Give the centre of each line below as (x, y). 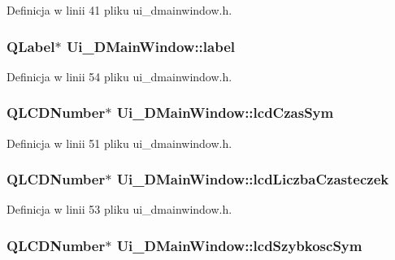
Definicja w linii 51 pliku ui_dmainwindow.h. (119, 143)
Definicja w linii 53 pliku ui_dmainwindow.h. (119, 209)
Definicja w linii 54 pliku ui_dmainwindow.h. (119, 76)
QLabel (31, 46)
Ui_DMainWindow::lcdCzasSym (225, 113)
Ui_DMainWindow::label (150, 46)
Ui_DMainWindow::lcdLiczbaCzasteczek (253, 179)
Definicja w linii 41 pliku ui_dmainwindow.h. (119, 10)
